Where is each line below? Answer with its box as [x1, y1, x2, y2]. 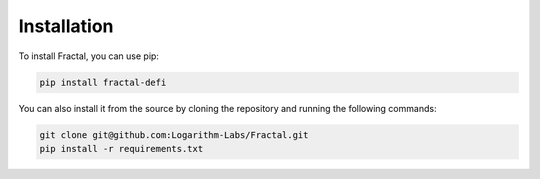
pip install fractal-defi [39, 76, 167, 88]
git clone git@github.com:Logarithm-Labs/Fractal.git [39, 129, 309, 140]
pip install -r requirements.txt [39, 143, 204, 154]
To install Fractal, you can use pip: [18, 50, 160, 62]
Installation [18, 15, 114, 37]
